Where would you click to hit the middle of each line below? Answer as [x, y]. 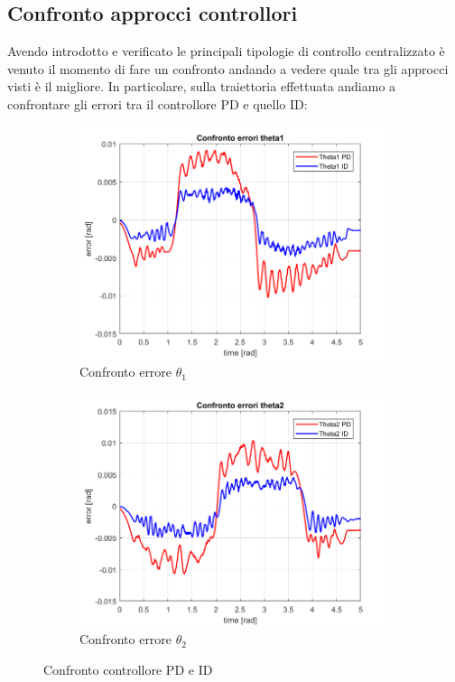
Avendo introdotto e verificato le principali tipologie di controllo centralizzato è [226, 51]
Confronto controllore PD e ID [128, 669]
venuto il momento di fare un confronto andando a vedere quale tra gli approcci [228, 68]
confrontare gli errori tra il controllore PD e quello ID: [158, 103]
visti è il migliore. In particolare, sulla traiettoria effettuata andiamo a [202, 86]
